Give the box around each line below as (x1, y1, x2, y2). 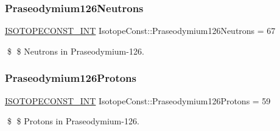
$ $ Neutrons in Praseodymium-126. (7, 44, 144, 57)
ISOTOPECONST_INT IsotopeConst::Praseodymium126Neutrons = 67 (5, 24, 276, 37)
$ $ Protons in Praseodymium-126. (7, 115, 139, 127)
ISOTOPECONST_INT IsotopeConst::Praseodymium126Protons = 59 (5, 94, 271, 107)
